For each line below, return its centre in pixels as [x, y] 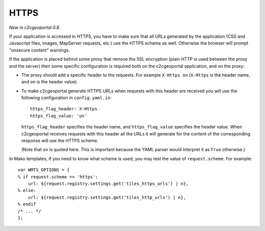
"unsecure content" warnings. [40, 50]
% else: [27, 191]
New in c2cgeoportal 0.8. [35, 27]
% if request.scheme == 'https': [58, 177]
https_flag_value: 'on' [59, 116]
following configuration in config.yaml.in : [66, 98]
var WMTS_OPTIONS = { [44, 170]
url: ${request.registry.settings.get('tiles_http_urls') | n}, [107, 197]
